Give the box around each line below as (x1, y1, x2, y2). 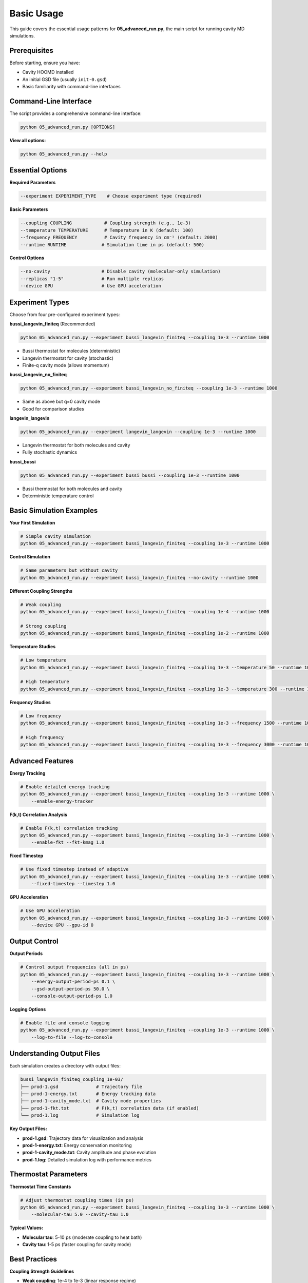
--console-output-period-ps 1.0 (31, 993, 113, 999)
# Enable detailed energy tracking (20, 784, 110, 790)
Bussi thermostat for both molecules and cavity (22, 485, 123, 492)
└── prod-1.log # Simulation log (20, 1113, 140, 1118)
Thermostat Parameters (9, 1170, 88, 1179)
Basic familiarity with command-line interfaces (22, 84, 121, 90)
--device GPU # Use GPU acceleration (20, 283, 161, 289)
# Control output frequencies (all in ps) (20, 964, 129, 970)
